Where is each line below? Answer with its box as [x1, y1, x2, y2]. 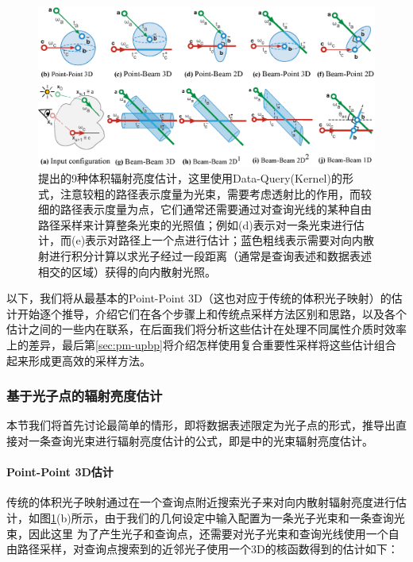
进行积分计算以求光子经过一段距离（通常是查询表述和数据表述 [48, 248, 372, 264]
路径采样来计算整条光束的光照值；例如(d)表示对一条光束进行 [38, 216, 353, 233]
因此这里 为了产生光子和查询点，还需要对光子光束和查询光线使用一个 [28, 525, 388, 541]
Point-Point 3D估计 [6, 464, 114, 480]
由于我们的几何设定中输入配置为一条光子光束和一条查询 [104, 509, 394, 525]
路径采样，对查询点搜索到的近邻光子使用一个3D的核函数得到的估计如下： [17, 541, 399, 557]
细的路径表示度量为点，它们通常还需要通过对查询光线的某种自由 [38, 201, 372, 217]
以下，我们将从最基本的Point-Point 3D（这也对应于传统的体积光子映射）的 [6, 290, 392, 306]
